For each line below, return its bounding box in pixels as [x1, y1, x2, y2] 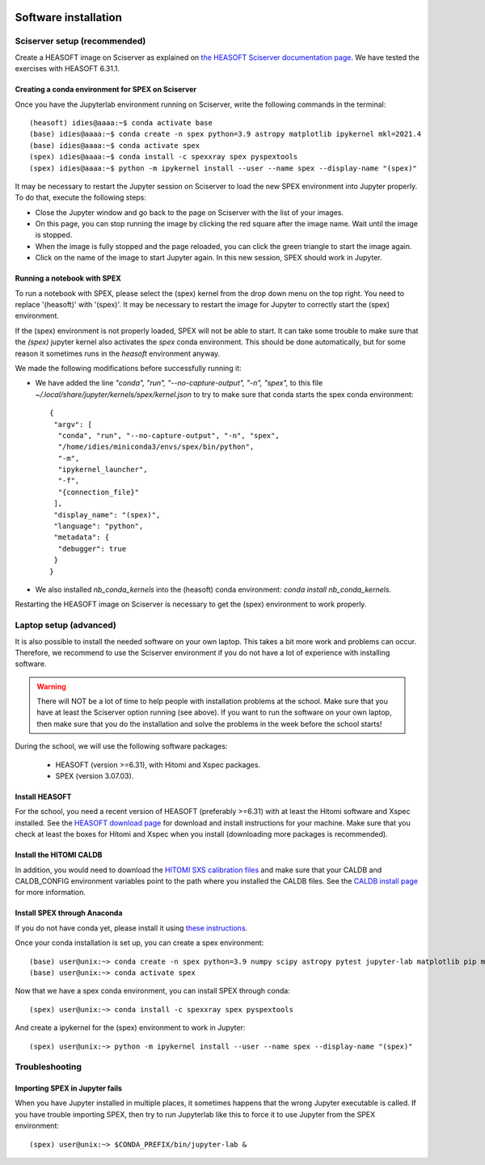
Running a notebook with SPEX [15, 273, 121, 283]
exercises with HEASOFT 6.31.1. [15, 64, 120, 74]
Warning [36, 682, 66, 691]
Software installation [15, 11, 123, 24]
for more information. [15, 888, 86, 897]
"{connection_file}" [57, 488, 140, 496]
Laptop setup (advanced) [15, 619, 117, 631]
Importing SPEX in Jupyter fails [15, 1083, 123, 1093]
